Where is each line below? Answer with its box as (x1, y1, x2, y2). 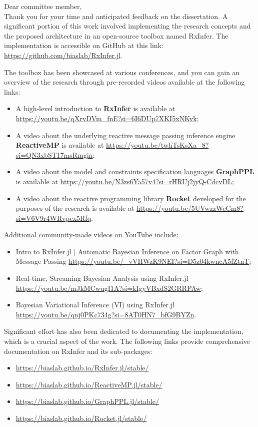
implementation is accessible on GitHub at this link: (4, 40, 163, 51)
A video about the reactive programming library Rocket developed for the (15, 193, 246, 203)
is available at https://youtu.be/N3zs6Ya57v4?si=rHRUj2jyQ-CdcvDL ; (15, 176, 234, 186)
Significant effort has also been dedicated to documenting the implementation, (4, 326, 243, 336)
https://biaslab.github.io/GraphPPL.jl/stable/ (15, 396, 159, 406)
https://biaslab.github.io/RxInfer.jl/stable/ (15, 362, 149, 373)
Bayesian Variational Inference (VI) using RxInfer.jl (15, 299, 175, 310)
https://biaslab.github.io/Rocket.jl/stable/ (15, 413, 147, 423)
